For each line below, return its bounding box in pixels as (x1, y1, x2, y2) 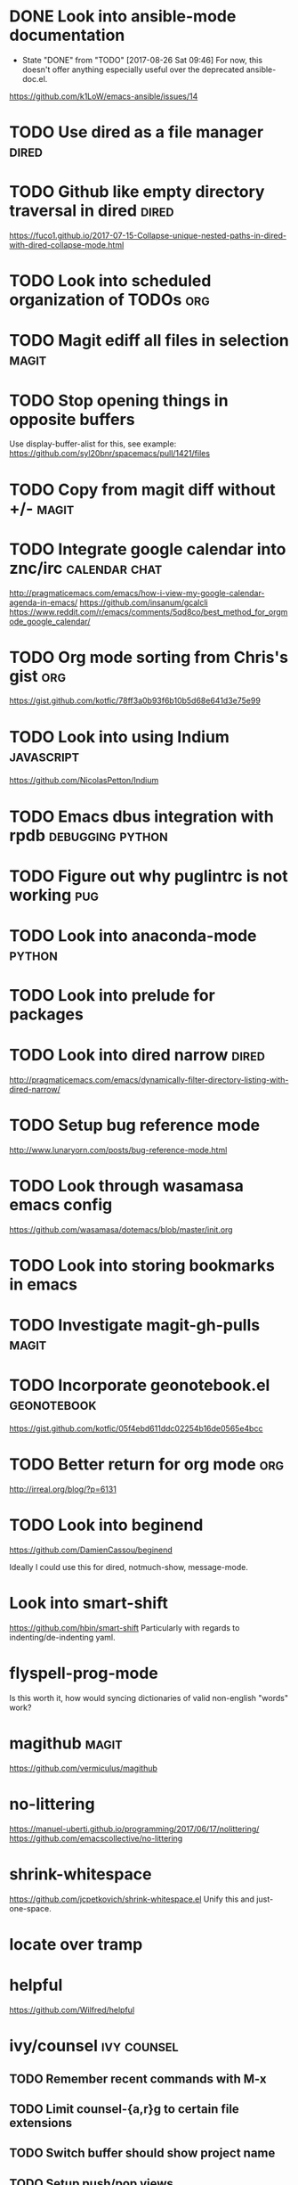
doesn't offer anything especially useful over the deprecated (21, 64, 245, 75)
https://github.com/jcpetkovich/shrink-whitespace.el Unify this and (9, 1894, 255, 1904)
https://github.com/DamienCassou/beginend (9, 1544, 173, 1556)
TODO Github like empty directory (9, 182, 265, 202)
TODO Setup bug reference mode (9, 1116, 261, 1135)
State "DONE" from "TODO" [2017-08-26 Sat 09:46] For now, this (21, 54, 263, 65)
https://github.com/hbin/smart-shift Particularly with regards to (9, 1623, 240, 1633)
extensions (9, 2115, 73, 2131)
